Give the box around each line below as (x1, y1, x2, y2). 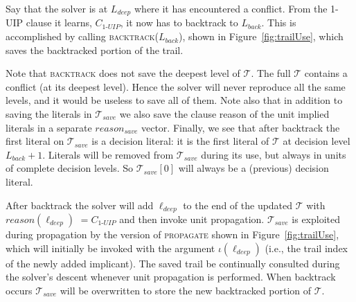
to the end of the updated (183, 197, 293, 212)
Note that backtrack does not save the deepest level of (6, 66, 240, 80)
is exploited (292, 212, 341, 226)
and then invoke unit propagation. (119, 212, 265, 226)
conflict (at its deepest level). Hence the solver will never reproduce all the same (6, 79, 346, 94)
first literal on (6, 134, 64, 148)
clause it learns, (26, 15, 92, 30)
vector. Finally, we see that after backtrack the (141, 120, 340, 134)
